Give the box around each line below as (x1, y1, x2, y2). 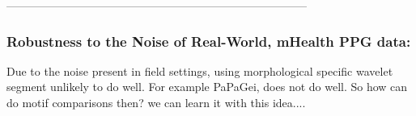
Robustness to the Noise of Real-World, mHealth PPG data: (6, 31, 411, 51)
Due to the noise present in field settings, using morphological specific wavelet (6, 62, 393, 79)
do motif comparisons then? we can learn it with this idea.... (6, 94, 306, 110)
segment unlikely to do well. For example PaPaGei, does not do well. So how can (6, 78, 408, 95)
